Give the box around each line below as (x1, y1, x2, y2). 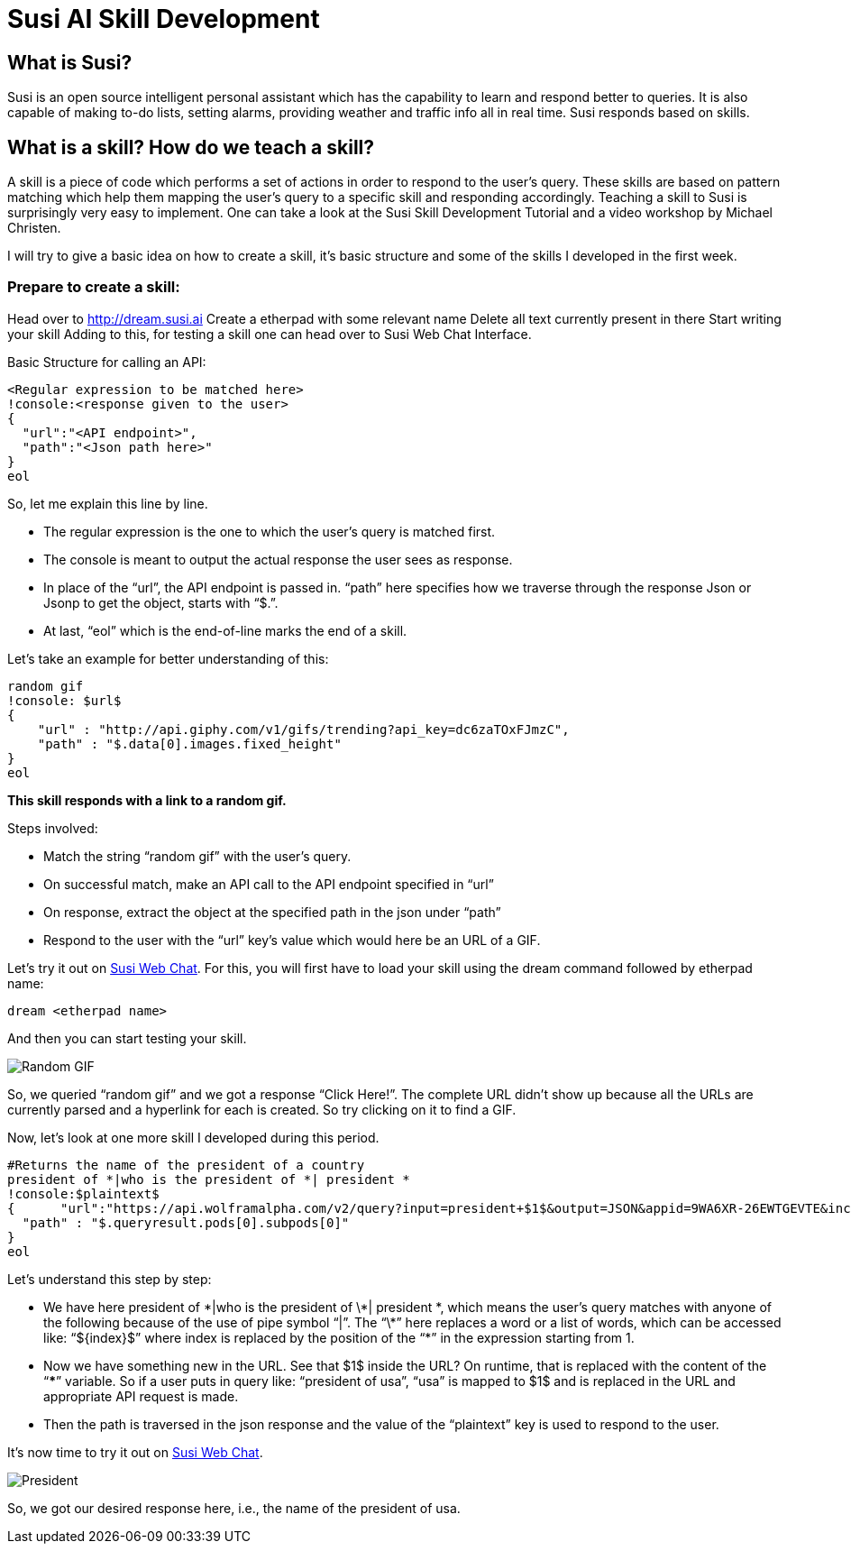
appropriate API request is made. (43, 1388, 239, 1404)
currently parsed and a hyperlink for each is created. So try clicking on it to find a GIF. (7, 1101, 517, 1117)
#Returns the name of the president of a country (7, 1157, 365, 1172)
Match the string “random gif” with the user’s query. (43, 848, 352, 864)
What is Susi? (7, 50, 133, 74)
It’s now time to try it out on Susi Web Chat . (7, 1444, 263, 1460)
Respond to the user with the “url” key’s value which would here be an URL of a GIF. (43, 932, 541, 948)
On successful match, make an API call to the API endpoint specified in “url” (43, 876, 494, 892)
